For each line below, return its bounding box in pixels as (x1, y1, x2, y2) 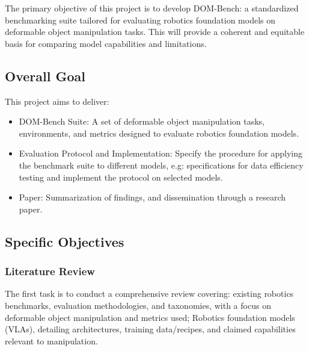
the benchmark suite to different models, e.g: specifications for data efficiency (19, 158, 304, 171)
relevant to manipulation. (5, 334, 98, 347)
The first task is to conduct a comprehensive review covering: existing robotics (5, 287, 294, 300)
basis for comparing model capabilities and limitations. (5, 37, 207, 49)
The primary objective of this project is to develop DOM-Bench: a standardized (5, 2, 299, 14)
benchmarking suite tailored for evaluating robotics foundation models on (5, 13, 276, 26)
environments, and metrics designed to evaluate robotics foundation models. (19, 126, 299, 139)
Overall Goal (5, 66, 85, 85)
